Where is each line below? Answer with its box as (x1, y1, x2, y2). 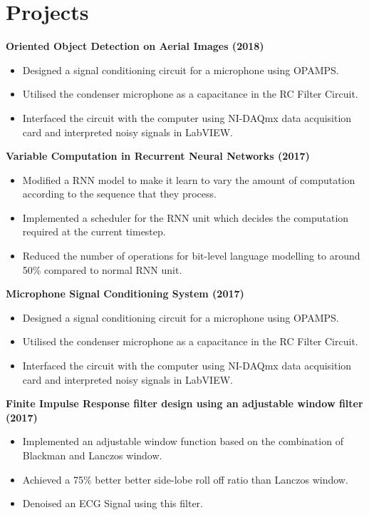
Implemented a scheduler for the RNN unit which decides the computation (22, 210, 349, 225)
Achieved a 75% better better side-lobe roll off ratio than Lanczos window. (22, 471, 348, 486)
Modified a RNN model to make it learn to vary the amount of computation (22, 172, 355, 187)
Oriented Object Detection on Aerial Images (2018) (6, 39, 264, 53)
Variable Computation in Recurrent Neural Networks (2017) (6, 148, 310, 163)
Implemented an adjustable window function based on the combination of (22, 434, 343, 449)
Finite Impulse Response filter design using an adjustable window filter (6, 396, 363, 411)
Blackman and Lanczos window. (22, 448, 162, 462)
